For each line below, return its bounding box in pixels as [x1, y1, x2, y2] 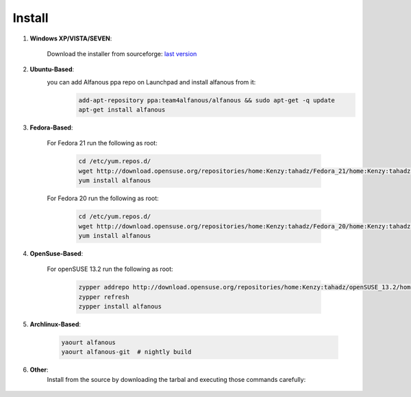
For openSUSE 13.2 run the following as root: [47, 265, 174, 274]
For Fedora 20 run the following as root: [47, 194, 159, 202]
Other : [29, 365, 49, 374]
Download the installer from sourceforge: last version [47, 49, 197, 58]
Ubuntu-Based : [29, 65, 75, 73]
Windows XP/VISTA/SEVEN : [29, 34, 112, 43]
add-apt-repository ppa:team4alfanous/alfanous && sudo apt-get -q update [78, 96, 336, 104]
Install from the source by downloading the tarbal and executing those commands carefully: [47, 375, 306, 383]
